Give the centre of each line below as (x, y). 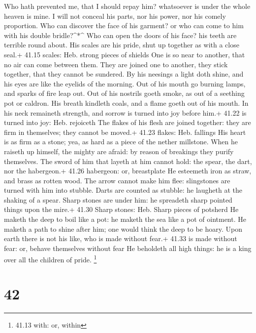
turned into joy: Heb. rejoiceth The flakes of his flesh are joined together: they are (128, 122)
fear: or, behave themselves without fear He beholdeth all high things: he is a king (128, 248)
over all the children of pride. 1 (50, 259)
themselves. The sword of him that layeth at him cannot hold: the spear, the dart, (128, 161)
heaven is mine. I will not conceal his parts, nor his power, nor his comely (115, 16)
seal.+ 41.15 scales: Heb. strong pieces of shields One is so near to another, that (125, 54)
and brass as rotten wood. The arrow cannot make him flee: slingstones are (117, 180)
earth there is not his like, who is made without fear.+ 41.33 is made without (121, 238)
